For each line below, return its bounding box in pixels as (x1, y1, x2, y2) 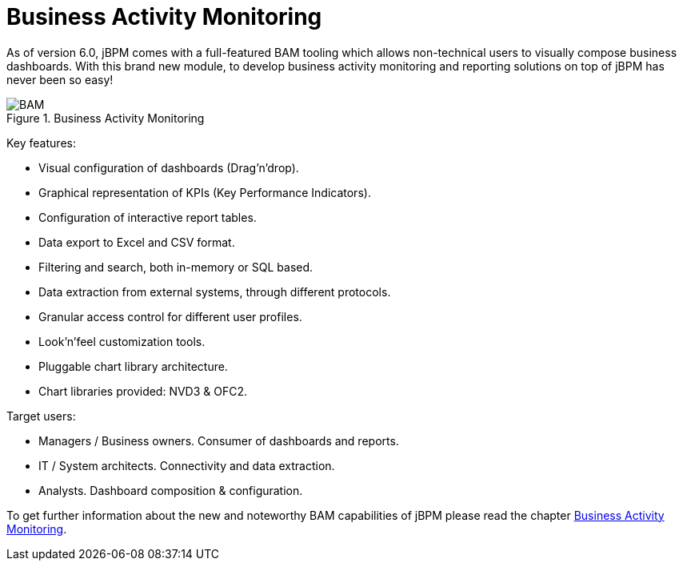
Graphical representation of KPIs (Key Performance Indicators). (38, 185, 371, 199)
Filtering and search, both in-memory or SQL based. (38, 259, 314, 274)
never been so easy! (6, 72, 114, 86)
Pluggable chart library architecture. (38, 359, 228, 373)
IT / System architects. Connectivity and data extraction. (38, 458, 335, 472)
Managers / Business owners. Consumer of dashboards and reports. (38, 433, 399, 448)
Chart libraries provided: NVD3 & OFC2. (38, 384, 248, 398)
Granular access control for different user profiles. (38, 309, 302, 324)
